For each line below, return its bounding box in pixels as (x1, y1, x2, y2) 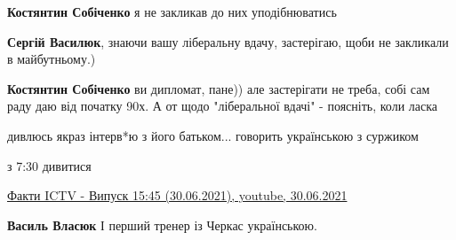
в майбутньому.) (7, 50, 96, 68)
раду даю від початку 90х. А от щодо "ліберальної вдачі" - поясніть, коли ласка (7, 97, 438, 115)
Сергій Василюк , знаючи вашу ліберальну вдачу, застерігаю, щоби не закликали (7, 32, 449, 50)
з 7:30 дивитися (7, 156, 92, 174)
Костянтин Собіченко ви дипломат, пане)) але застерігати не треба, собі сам (7, 79, 430, 97)
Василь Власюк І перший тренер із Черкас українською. (7, 215, 317, 234)
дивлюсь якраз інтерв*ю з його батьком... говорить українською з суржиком (7, 126, 419, 144)
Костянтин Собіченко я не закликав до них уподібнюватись (7, 3, 337, 20)
